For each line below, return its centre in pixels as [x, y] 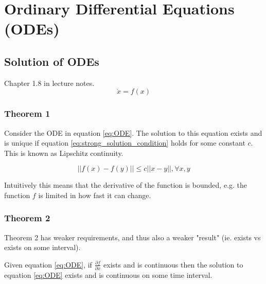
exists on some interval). [42, 247]
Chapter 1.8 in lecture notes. [49, 83]
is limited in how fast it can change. [95, 195]
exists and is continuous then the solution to [173, 264]
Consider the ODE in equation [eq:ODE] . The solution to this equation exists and [133, 132]
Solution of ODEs [52, 61]
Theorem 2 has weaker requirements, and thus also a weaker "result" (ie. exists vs [132, 237]
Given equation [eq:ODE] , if [48, 264]
